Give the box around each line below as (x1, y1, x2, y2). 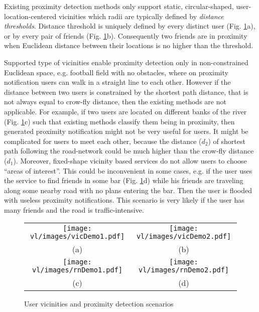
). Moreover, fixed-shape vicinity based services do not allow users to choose (13, 155, 247, 166)
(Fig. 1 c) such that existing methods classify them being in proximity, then (4, 116, 235, 126)
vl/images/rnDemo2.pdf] (138, 266, 229, 274)
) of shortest (208, 135, 245, 146)
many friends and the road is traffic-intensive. (4, 204, 144, 215)
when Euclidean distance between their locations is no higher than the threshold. (4, 40, 253, 51)
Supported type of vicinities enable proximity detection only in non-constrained (4, 57, 248, 67)
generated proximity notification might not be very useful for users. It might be (4, 126, 248, 136)
